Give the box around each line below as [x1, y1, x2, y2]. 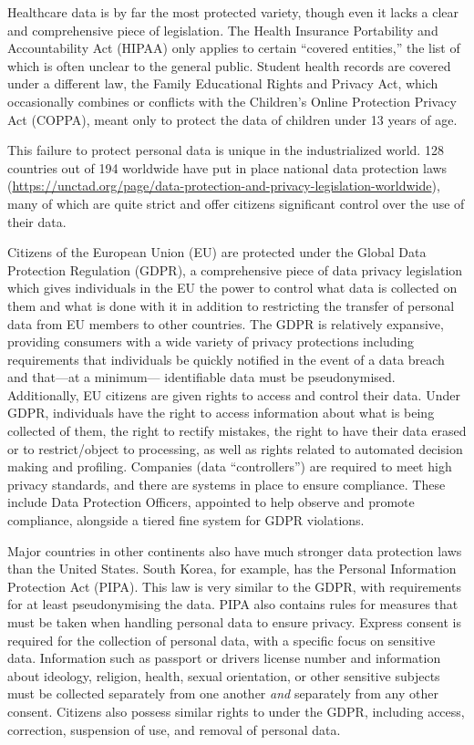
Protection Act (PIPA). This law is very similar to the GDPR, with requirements [7, 576, 461, 595]
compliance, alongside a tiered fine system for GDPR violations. [7, 511, 365, 530]
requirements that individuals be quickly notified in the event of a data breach [7, 349, 445, 368]
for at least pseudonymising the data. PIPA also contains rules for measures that [7, 595, 459, 614]
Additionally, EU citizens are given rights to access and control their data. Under [7, 385, 460, 404]
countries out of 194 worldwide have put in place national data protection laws [7, 158, 448, 177]
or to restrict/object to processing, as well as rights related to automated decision [7, 439, 463, 458]
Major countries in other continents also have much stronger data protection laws [7, 541, 462, 560]
